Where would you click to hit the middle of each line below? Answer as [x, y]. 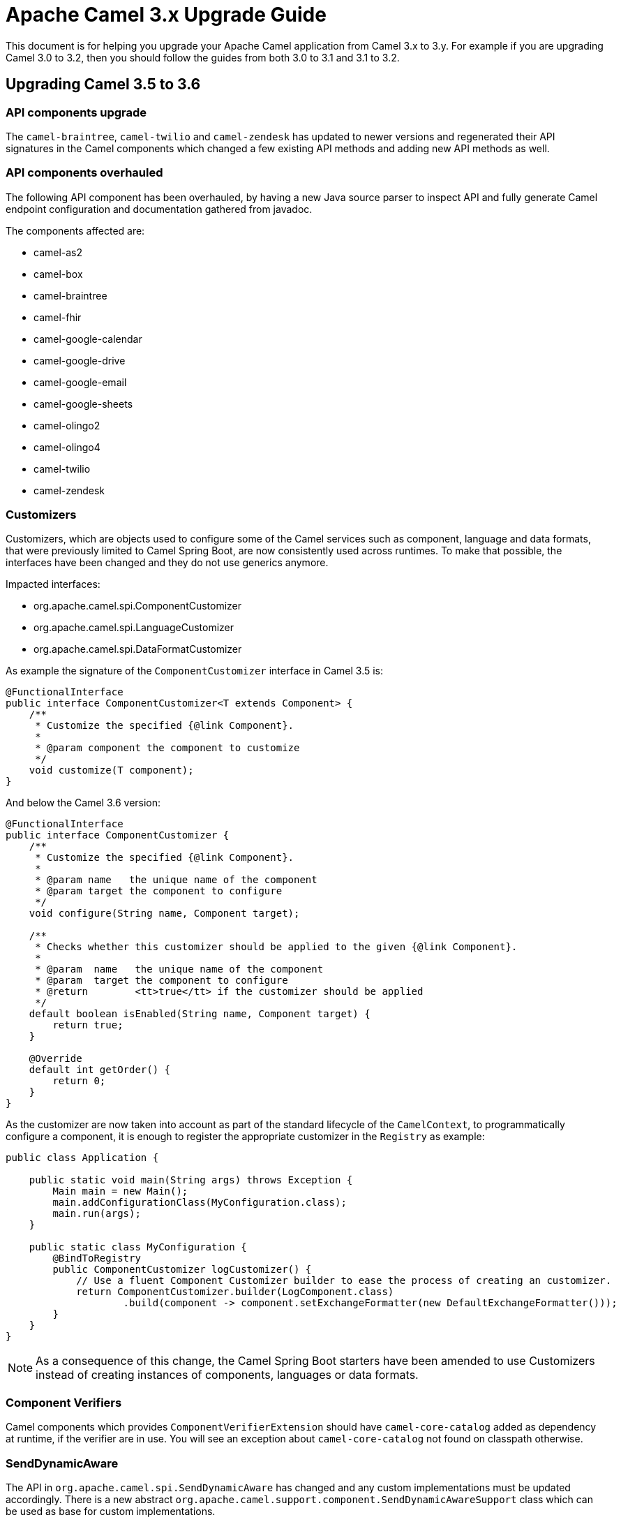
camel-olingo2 [67, 425]
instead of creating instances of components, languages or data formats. [227, 1375]
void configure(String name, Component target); [164, 914]
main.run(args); [97, 1214]
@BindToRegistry [97, 1258]
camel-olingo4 [67, 447]
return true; [88, 1025]
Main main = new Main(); [120, 1191]
